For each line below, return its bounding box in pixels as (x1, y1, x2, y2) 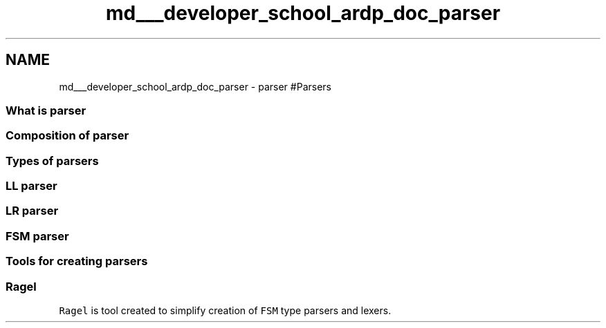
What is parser (6, 103, 86, 117)
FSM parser (6, 229, 69, 243)
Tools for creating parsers (6, 254, 148, 269)
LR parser (6, 204, 59, 218)
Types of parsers (6, 153, 99, 168)
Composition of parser (6, 128, 129, 143)
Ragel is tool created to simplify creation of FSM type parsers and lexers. (59, 304, 392, 316)
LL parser (6, 179, 57, 193)
